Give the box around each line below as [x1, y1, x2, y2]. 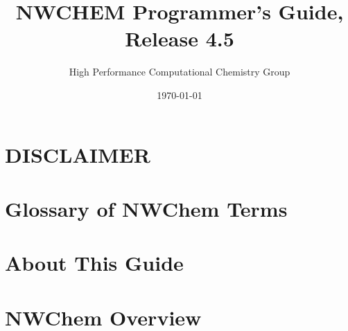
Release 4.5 [125, 24, 234, 53]
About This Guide [5, 249, 184, 277]
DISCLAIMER [5, 140, 150, 168]
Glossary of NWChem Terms [5, 194, 288, 222]
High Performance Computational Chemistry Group [69, 64, 290, 79]
